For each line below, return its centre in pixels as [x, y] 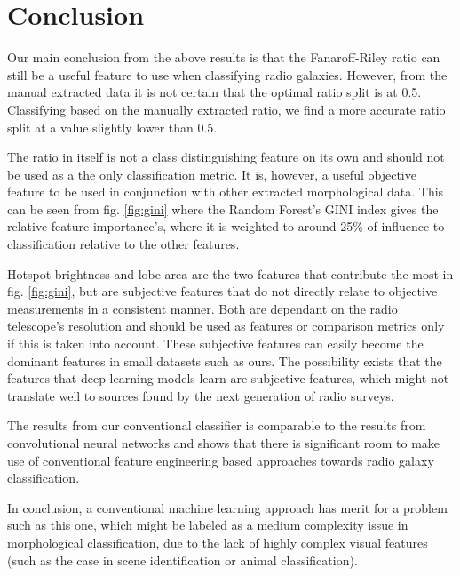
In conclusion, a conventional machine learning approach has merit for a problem [227, 507]
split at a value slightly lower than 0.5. [112, 127]
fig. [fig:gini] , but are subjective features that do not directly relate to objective [222, 291]
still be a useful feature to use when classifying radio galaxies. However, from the [227, 74]
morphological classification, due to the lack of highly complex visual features [218, 542]
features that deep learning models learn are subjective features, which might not [228, 378]
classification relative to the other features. [123, 244]
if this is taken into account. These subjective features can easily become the [215, 344]
